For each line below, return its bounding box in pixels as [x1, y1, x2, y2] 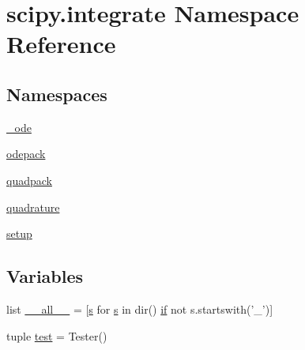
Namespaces [6, 81, 107, 106]
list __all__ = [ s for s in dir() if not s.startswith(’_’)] [6, 300, 273, 317]
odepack [6, 145, 46, 162]
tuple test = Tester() [6, 327, 107, 344]
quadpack [6, 171, 52, 188]
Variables [6, 264, 84, 288]
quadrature [6, 198, 60, 215]
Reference [6, 28, 116, 60]
